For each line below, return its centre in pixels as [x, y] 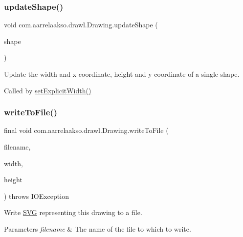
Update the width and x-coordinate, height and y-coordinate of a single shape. [122, 74]
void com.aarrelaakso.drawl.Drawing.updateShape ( [81, 25]
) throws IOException [36, 196]
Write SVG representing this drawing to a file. [73, 212]
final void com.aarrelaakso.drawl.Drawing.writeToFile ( [86, 130]
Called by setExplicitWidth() [48, 90]
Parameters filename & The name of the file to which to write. [98, 228]
